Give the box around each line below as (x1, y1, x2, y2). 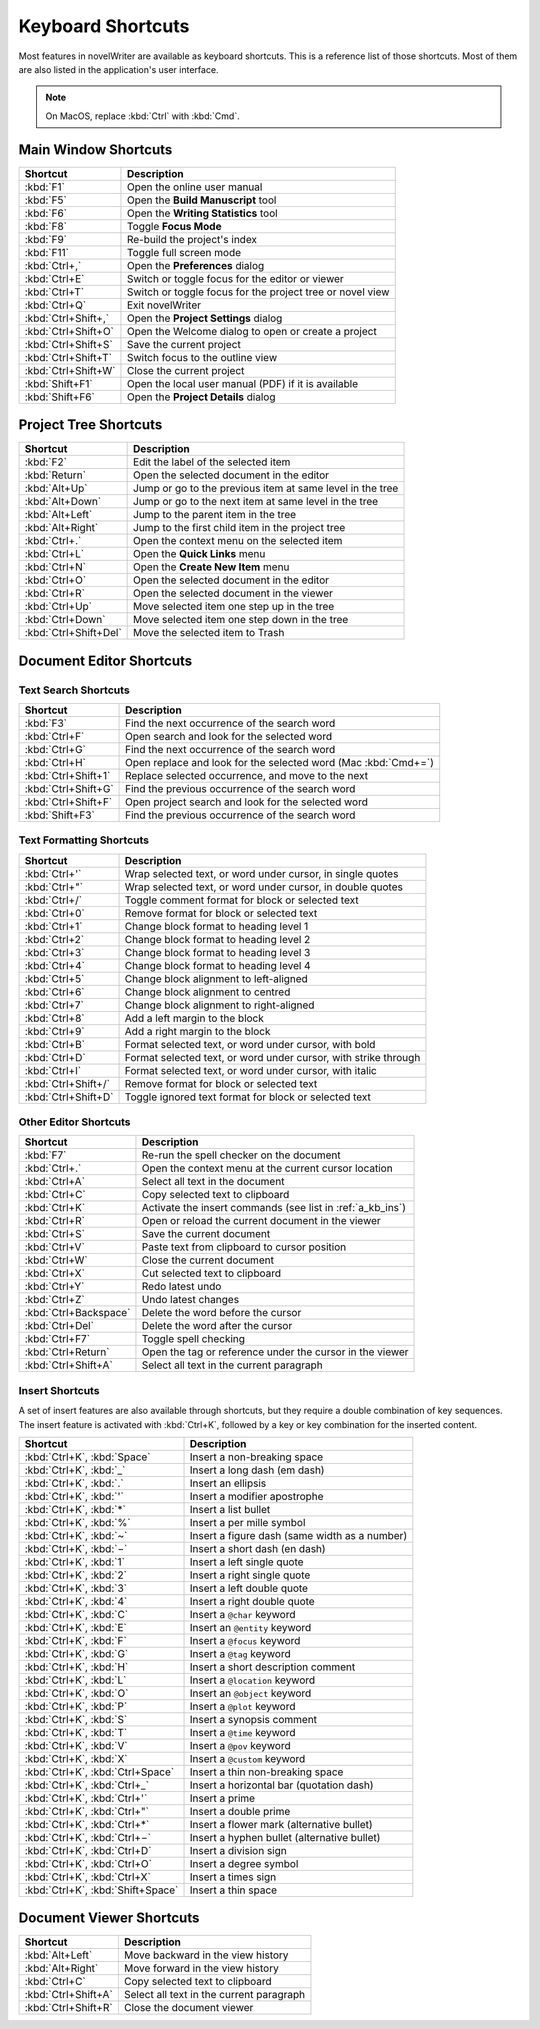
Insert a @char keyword (189, 1607, 296, 1621)
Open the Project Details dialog (126, 390, 276, 404)
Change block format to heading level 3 (124, 945, 311, 959)
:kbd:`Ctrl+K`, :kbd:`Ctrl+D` (24, 1843, 152, 1857)
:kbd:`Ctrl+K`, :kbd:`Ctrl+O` (24, 1856, 152, 1870)
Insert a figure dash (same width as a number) (189, 1528, 408, 1542)
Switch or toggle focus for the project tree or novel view (126, 285, 390, 299)
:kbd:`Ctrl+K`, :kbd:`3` (24, 1581, 127, 1595)
